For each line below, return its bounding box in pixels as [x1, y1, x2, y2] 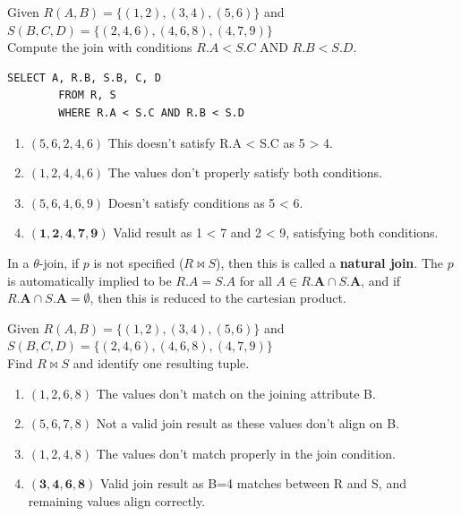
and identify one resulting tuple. [73, 353, 250, 372]
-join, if [38, 253, 80, 271]
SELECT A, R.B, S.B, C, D [7, 71, 161, 84]
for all [239, 271, 272, 289]
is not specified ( [93, 253, 184, 271]
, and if [361, 271, 401, 289]
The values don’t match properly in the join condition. [96, 443, 396, 462]
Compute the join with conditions [7, 38, 192, 56]
